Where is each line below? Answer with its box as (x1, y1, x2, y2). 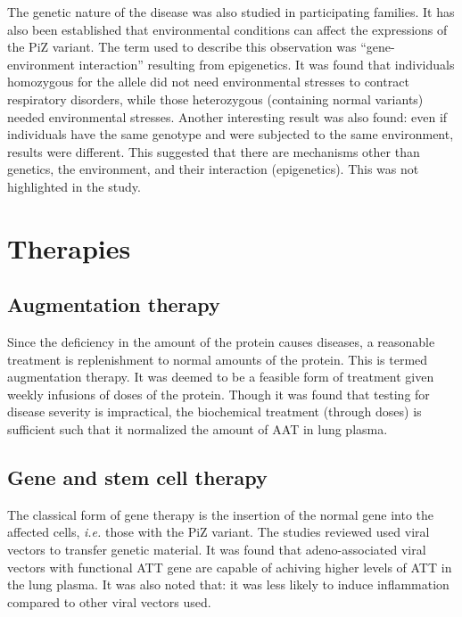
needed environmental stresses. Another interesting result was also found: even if (7, 107, 448, 126)
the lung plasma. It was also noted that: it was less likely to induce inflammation (7, 575, 450, 594)
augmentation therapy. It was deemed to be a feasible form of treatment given (7, 367, 434, 386)
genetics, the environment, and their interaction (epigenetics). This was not (7, 160, 419, 178)
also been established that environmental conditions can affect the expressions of (7, 20, 448, 38)
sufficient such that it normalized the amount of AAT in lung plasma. (7, 420, 388, 439)
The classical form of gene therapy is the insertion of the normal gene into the (7, 505, 433, 523)
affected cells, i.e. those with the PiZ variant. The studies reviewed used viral (7, 522, 430, 541)
